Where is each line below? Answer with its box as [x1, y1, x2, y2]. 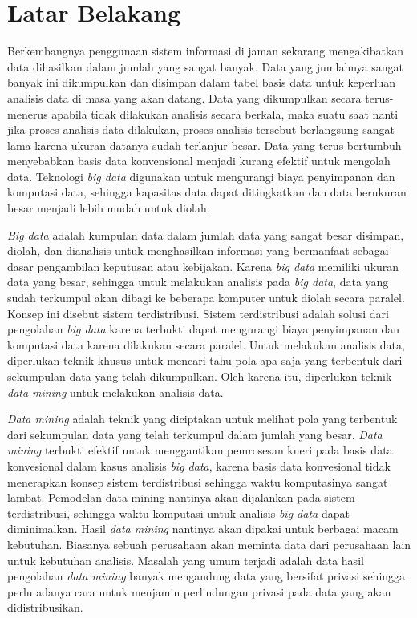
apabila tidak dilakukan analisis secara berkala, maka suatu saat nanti [51, 105, 399, 122]
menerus [7, 105, 48, 122]
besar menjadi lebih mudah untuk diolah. [7, 200, 210, 216]
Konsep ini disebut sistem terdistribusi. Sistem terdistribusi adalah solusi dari [7, 305, 389, 321]
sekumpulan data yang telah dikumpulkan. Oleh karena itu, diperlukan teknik [7, 368, 392, 384]
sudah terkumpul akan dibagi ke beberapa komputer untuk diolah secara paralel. [7, 289, 405, 306]
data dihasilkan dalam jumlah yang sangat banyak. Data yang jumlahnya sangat [7, 58, 403, 75]
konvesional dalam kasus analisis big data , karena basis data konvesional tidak [7, 457, 391, 474]
